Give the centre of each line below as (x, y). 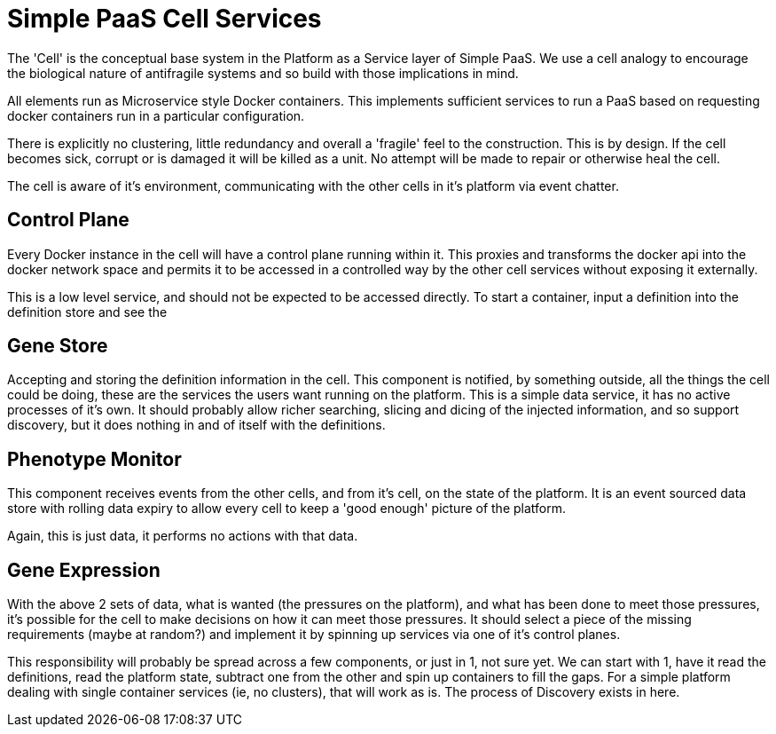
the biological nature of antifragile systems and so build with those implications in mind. (263, 73)
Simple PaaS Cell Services (165, 19)
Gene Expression (84, 570)
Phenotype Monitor (94, 459)
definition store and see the (87, 312)
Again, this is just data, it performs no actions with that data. (183, 536)
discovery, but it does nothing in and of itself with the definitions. (196, 425)
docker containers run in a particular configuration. (156, 115)
